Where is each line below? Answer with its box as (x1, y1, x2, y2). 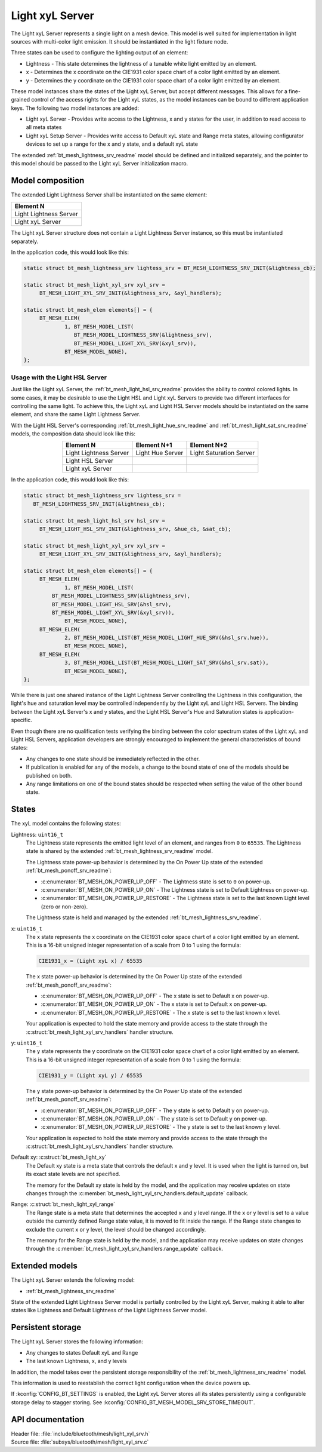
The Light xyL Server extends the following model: (11, 1276, 135, 1284)
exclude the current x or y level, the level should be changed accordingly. (26, 1226, 206, 1233)
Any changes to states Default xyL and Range (26, 1349, 138, 1356)
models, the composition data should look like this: (11, 430, 135, 437)
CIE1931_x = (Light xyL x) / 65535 (38, 957, 143, 965)
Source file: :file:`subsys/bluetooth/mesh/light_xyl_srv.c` (11, 1438, 149, 1445)
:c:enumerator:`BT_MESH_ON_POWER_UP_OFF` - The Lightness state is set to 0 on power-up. (41, 878, 271, 885)
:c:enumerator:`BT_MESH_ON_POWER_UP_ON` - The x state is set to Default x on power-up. (41, 1000, 267, 1008)
